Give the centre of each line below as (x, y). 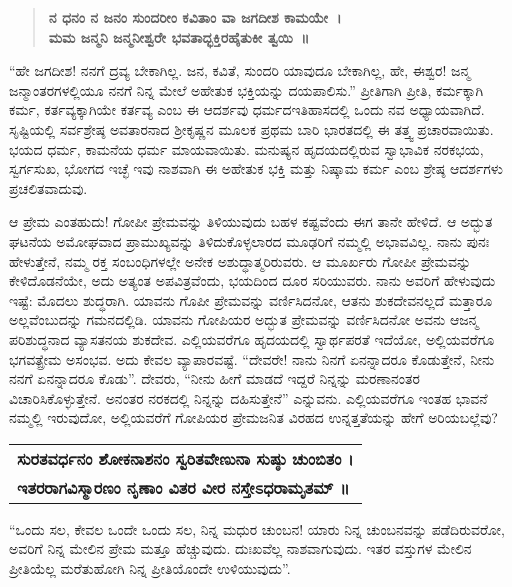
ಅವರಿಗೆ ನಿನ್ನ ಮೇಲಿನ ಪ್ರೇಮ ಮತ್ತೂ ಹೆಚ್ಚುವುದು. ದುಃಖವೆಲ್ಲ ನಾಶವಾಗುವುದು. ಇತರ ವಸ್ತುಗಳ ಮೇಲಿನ (240, 548)
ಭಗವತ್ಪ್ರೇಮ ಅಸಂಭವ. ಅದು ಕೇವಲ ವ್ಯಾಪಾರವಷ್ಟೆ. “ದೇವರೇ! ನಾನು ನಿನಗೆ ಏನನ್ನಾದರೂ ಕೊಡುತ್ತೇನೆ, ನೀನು (252, 358)
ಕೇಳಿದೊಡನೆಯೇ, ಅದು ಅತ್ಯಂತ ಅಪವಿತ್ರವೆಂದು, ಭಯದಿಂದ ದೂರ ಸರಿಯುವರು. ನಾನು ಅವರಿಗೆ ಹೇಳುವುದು (252, 280)
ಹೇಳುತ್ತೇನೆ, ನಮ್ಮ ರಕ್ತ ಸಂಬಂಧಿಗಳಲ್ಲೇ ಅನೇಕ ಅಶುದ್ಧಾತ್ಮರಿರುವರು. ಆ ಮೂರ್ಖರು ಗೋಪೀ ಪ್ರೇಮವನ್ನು (240, 260)
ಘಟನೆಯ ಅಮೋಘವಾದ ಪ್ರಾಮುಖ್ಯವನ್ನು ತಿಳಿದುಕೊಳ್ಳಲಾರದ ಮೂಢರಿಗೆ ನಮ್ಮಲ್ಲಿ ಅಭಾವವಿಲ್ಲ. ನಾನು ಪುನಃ (249, 240)
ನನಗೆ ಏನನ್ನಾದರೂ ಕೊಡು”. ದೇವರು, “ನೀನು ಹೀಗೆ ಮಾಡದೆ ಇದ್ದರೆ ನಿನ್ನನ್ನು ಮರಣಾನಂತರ (214, 378)
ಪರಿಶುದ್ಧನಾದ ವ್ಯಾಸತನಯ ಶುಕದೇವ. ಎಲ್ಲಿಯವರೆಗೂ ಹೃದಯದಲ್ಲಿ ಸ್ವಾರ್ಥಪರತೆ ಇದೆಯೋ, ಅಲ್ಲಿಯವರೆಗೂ (252, 338)
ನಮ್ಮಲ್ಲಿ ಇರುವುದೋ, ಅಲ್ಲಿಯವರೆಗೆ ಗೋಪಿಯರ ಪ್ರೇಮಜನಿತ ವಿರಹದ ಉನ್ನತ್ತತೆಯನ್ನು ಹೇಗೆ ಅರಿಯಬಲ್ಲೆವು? (253, 417)
